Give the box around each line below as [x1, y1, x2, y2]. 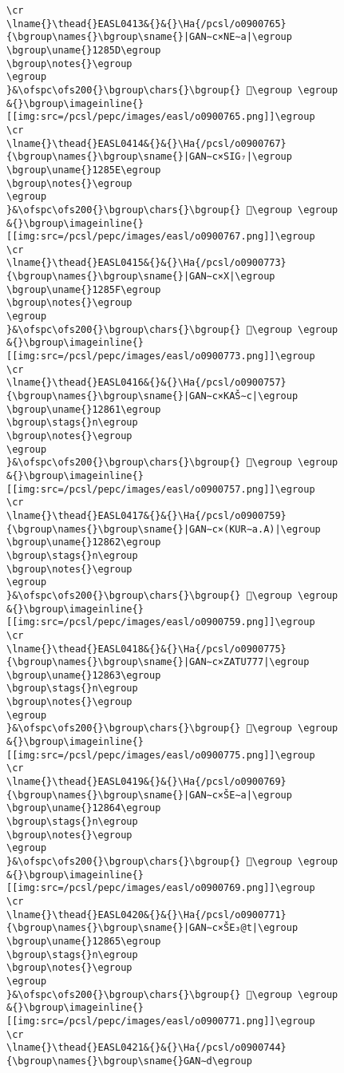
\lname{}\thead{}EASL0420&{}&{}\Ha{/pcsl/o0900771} [6, 909, 287, 921]
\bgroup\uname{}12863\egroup [6, 669, 161, 681]
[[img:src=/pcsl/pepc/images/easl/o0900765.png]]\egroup [6, 111, 315, 123]
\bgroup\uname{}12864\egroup [6, 802, 161, 814]
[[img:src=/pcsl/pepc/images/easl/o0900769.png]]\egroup [6, 882, 315, 894]
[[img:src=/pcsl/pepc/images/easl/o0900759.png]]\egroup [6, 616, 315, 628]
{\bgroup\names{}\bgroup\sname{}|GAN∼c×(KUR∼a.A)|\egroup [6, 523, 321, 535]
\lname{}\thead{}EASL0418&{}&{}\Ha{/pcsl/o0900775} [6, 643, 287, 655]
